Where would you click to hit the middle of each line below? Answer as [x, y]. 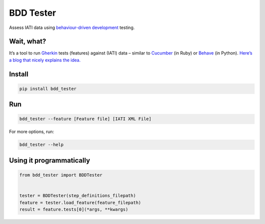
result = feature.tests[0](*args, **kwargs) [74, 209]
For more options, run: [31, 132]
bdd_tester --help [41, 145]
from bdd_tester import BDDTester [61, 175]
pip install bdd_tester [48, 89]
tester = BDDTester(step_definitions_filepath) [78, 196]
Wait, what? [28, 42]
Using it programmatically [50, 160]
